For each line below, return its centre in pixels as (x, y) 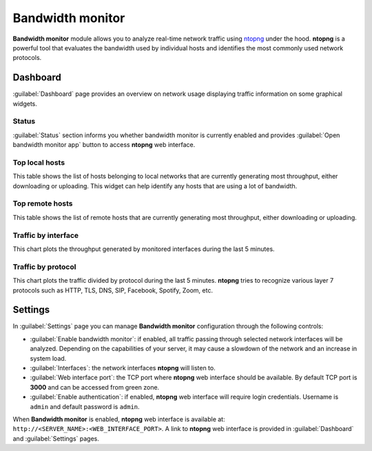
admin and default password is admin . (85, 406)
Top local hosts (39, 162)
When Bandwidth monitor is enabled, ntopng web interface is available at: (119, 419)
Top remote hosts (43, 203)
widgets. (25, 103)
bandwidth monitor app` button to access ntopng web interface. (104, 145)
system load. (48, 358)
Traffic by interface (46, 235)
